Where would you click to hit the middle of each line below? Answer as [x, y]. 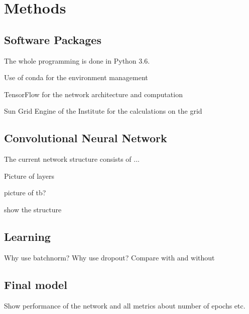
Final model [36, 284]
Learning [27, 236]
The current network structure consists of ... [72, 159]
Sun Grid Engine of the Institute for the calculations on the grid [103, 111]
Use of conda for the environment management [76, 77]
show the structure [33, 209]
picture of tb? [25, 193]
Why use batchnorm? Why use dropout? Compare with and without [109, 257]
